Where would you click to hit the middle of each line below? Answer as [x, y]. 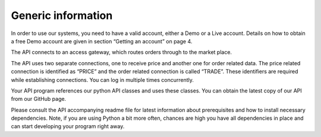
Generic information [62, 15]
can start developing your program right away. [68, 126]
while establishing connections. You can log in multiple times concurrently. [103, 79]
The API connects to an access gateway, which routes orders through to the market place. [121, 52]
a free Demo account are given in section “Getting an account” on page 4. [102, 41]
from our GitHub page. [39, 99]
